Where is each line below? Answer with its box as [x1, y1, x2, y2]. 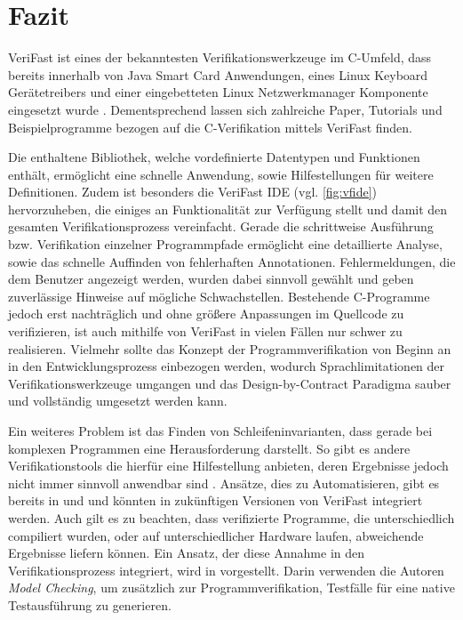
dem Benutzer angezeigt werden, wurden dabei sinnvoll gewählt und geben [8, 270, 414, 288]
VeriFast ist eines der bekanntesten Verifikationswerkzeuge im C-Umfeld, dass [8, 48, 432, 67]
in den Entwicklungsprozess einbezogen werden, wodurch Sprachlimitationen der [8, 357, 445, 375]
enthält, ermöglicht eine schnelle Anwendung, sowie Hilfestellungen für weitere [8, 165, 434, 183]
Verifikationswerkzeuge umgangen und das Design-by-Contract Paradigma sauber [8, 374, 451, 392]
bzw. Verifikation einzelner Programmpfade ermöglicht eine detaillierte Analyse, [8, 235, 443, 254]
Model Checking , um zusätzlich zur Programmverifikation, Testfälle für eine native [8, 578, 455, 597]
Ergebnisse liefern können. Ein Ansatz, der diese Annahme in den [8, 544, 365, 562]
